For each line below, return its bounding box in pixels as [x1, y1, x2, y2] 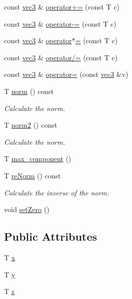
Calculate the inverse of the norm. [4, 187, 109, 197]
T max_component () [4, 153, 71, 164]
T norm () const [4, 85, 54, 96]
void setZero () [4, 204, 50, 215]
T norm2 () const [4, 120, 57, 130]
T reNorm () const [4, 170, 61, 180]
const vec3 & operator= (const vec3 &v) [4, 69, 128, 79]
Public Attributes [4, 229, 97, 244]
